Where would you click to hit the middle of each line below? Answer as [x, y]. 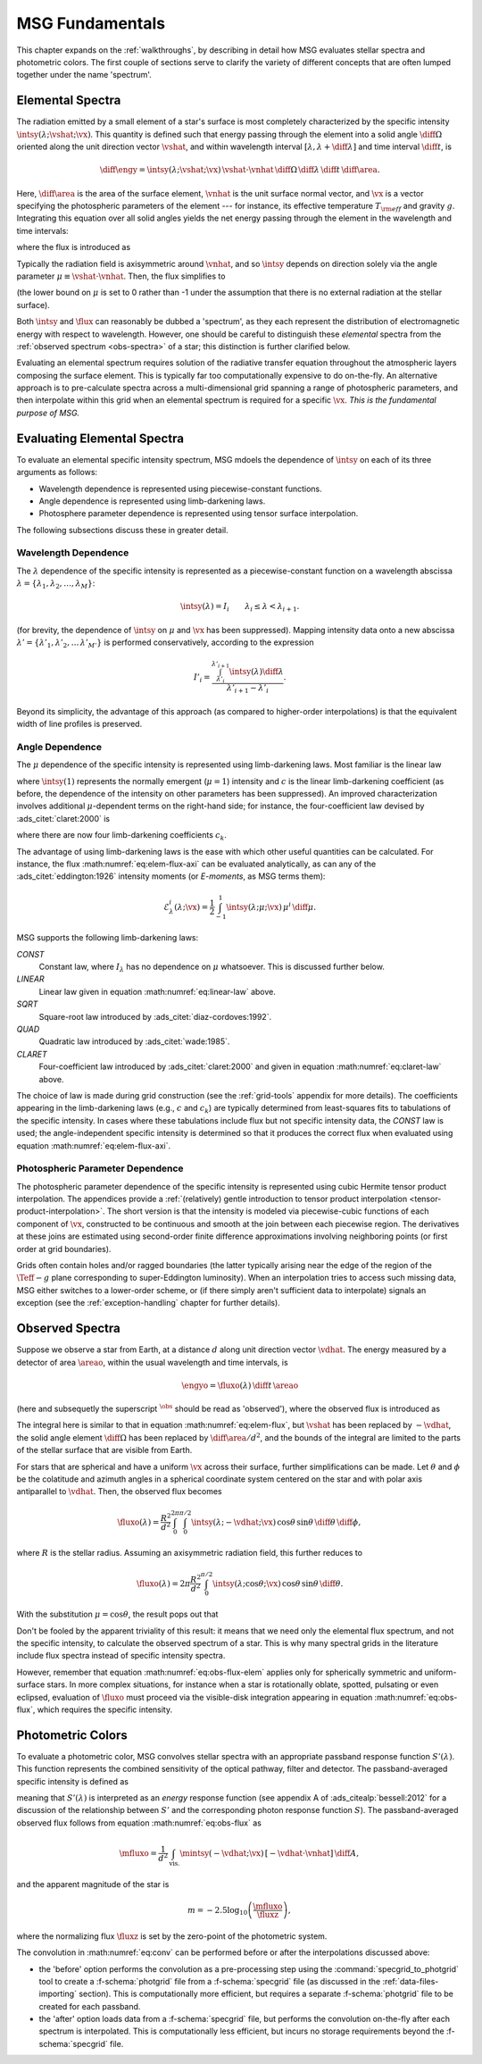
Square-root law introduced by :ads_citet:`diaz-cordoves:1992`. [155, 1016]
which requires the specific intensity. [105, 1709]
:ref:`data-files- [411, 1981]
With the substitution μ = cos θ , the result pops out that [117, 1614]
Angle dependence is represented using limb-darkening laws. [152, 501]
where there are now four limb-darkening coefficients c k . [122, 836]
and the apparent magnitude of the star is [93, 1884]
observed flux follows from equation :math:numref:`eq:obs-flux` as [139, 1823]
